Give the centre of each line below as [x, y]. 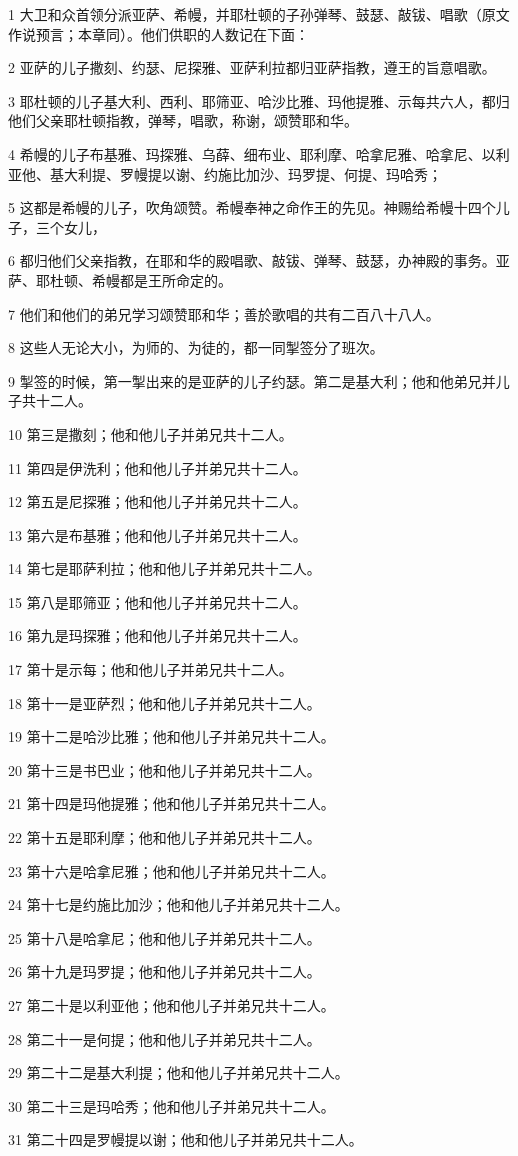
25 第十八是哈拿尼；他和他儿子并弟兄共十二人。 [164, 937]
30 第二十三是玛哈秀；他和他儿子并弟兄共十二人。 [171, 1105]
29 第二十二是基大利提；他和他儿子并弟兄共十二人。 [178, 1072]
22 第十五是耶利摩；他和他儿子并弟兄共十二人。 [164, 837]
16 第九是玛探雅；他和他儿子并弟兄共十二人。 [157, 635]
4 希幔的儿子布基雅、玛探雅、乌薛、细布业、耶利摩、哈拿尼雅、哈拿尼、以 [252, 153]
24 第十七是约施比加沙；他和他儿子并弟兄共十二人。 [178, 904]
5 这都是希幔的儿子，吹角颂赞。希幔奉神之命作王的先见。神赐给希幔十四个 [252, 207]
